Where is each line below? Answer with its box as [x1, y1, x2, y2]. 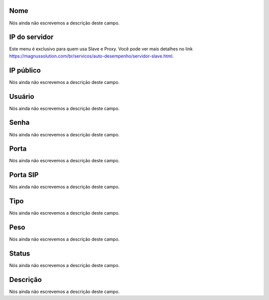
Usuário [9, 92, 34, 101]
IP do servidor [9, 33, 54, 41]
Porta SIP [9, 171, 39, 179]
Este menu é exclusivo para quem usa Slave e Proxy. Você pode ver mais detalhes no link [9, 46, 193, 52]
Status [9, 249, 30, 258]
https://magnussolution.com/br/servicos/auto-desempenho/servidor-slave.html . [9, 53, 174, 59]
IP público [9, 66, 41, 74]
